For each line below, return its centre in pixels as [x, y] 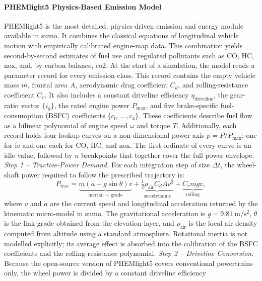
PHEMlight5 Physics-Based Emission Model [83, 6]
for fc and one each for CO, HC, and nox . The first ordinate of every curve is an [128, 145]
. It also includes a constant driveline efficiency [117, 94]
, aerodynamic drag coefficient [121, 85]
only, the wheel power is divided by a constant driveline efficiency [105, 273]
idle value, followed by [38, 155]
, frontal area [48, 85]
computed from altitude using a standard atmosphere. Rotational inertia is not [126, 233]
